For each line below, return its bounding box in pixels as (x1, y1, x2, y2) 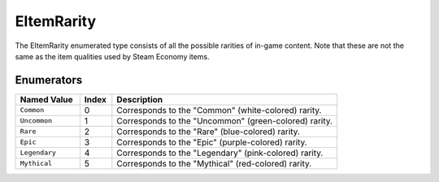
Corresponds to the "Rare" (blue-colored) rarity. (116, 126, 301, 137)
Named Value (20, 93, 73, 105)
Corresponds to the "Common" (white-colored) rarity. (116, 104, 322, 115)
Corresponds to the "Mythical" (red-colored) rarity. (116, 158, 312, 169)
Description (116, 93, 163, 105)
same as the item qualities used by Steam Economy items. (15, 51, 211, 61)
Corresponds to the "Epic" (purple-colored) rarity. (116, 136, 308, 148)
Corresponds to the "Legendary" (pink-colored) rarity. (116, 147, 324, 158)
